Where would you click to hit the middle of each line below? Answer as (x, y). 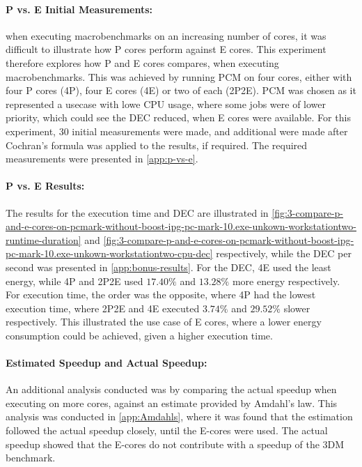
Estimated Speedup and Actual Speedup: (107, 363)
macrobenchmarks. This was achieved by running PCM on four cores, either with (179, 76)
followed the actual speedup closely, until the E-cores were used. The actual (167, 430)
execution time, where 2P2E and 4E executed (103, 308)
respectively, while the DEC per (284, 253)
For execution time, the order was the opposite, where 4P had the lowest (161, 294)
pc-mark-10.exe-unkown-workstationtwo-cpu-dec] (109, 253)
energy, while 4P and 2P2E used (74, 281)
